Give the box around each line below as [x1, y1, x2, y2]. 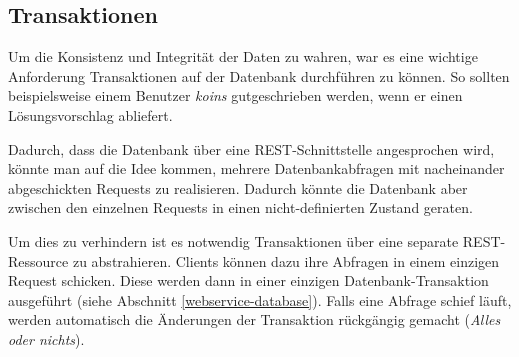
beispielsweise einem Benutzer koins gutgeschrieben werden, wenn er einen [8, 85, 463, 106]
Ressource [8, 250, 69, 271]
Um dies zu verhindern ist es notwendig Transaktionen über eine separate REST [8, 230, 501, 251]
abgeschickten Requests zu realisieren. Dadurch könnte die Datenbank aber [8, 177, 468, 198]
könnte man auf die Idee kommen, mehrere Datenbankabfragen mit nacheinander [8, 158, 505, 179]
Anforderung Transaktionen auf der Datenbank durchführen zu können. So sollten [8, 65, 510, 86]
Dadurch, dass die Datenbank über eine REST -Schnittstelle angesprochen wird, [8, 138, 495, 159]
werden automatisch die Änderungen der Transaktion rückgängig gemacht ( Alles [8, 309, 501, 330]
